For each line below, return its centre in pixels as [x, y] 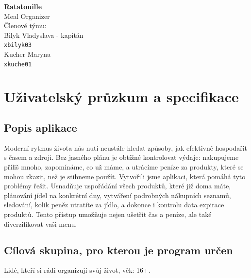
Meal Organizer [27, 16]
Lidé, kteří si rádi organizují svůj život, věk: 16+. [77, 270]
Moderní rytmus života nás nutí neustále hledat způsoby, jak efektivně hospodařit [126, 147]
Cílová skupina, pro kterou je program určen [118, 250]
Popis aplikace [41, 128]
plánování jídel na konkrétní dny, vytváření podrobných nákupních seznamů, [117, 195]
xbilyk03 [18, 45]
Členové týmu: [25, 25]
